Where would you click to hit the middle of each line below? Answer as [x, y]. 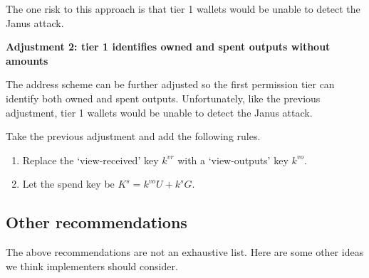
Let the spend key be [68, 184]
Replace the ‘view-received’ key [90, 160]
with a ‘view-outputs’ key [233, 160]
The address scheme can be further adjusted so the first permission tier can [170, 84]
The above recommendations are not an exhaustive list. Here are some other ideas [185, 252]
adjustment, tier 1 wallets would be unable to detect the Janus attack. [159, 112]
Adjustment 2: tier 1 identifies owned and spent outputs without [168, 47]
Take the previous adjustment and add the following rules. [133, 136]
